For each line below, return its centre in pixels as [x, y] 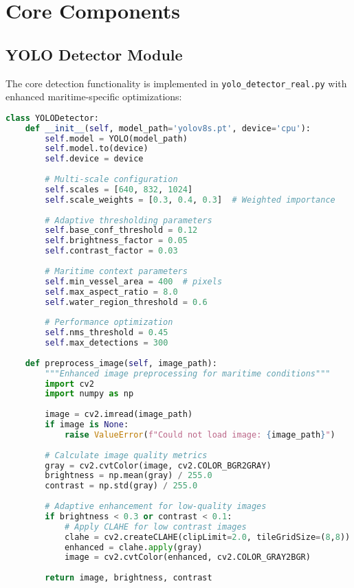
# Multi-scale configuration [111, 180]
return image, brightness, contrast [129, 578]
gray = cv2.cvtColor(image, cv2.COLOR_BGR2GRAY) [158, 465]
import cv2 [69, 384]
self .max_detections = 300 [107, 343]
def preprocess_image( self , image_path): [121, 363]
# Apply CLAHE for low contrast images [155, 527]
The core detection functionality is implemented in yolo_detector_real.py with [176, 83]
